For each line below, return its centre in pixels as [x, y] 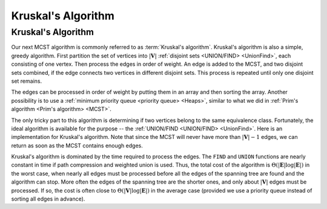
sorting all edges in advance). [48, 199]
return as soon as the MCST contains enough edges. [77, 146]
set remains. [27, 81]
